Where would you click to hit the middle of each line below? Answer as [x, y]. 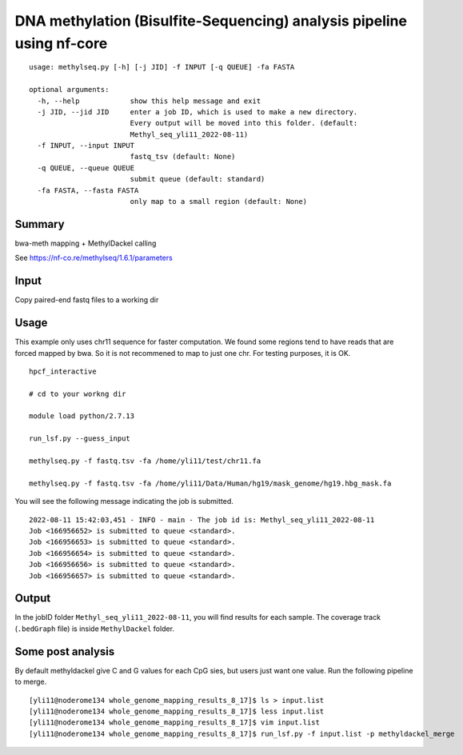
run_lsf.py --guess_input [80, 439]
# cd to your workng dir [78, 393]
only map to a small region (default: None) [219, 202]
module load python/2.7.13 [82, 416]
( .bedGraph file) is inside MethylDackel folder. [95, 629]
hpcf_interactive [63, 371]
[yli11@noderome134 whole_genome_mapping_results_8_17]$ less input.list [177, 711]
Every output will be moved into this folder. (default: [244, 123]
